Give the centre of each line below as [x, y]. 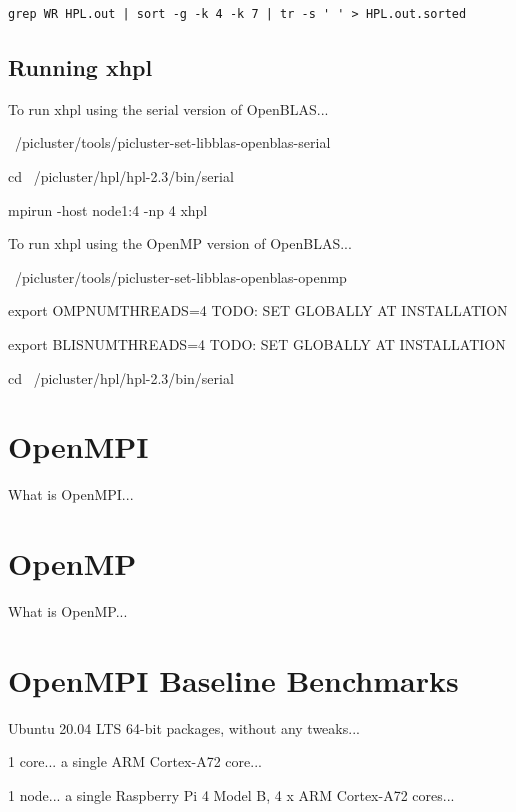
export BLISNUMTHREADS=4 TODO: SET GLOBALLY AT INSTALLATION [257, 343]
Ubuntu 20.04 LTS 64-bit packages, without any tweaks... [184, 727]
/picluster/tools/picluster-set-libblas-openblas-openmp [180, 276]
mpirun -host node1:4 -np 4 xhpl [108, 209]
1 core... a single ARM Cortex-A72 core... [135, 761]
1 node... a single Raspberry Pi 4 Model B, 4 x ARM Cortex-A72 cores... [231, 794]
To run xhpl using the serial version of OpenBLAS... [168, 108]
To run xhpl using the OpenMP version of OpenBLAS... [180, 243]
